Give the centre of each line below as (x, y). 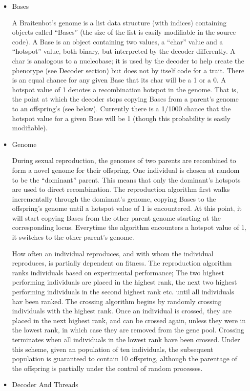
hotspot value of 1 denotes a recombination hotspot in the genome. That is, (125, 89)
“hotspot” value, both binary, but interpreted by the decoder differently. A (124, 51)
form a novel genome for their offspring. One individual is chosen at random (126, 170)
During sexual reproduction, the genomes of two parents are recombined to (124, 160)
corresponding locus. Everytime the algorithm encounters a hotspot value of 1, (129, 227)
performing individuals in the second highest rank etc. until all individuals (123, 292)
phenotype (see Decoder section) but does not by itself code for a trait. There (128, 70)
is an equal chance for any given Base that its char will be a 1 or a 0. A (119, 80)
